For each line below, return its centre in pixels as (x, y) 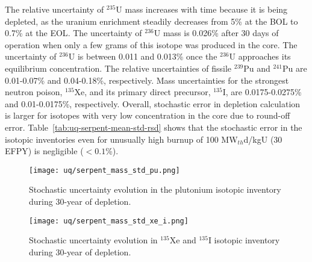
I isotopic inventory (244, 240)
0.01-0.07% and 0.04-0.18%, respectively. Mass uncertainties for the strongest (147, 80)
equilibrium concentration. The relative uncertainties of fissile (118, 68)
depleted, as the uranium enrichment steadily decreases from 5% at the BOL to (151, 21)
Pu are (295, 68)
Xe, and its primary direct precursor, (142, 92)
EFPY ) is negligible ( (44, 151)
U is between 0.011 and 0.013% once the (143, 56)
